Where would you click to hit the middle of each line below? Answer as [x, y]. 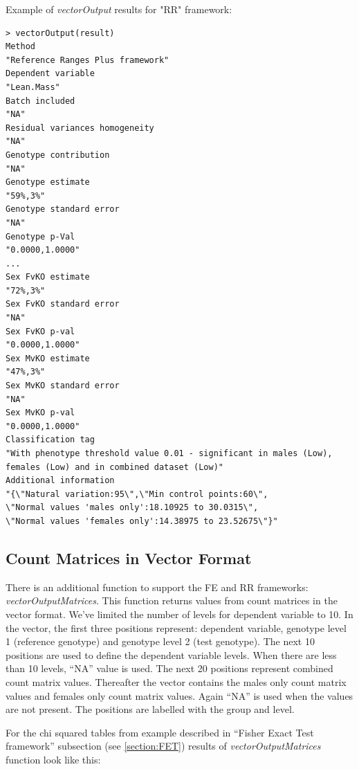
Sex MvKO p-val [40, 413]
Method [20, 47]
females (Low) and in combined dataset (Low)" [114, 467]
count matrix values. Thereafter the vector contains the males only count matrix [176, 681]
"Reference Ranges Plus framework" [88, 60]
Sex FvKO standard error [63, 304]
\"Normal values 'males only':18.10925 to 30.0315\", [132, 508]
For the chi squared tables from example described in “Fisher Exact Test [160, 732]
